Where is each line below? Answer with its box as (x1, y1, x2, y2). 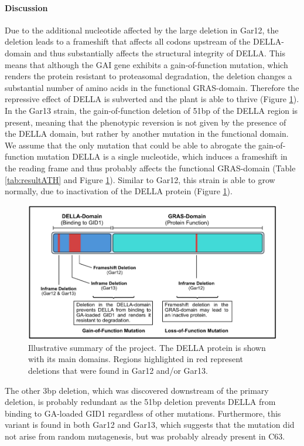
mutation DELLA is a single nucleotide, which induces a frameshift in (36, 150, 288, 163)
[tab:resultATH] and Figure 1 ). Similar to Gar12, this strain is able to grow (5, 173, 275, 185)
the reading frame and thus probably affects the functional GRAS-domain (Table (5, 161, 296, 174)
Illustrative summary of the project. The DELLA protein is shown (28, 341, 266, 353)
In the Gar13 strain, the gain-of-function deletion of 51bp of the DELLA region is (5, 104, 298, 116)
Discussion (5, 1, 48, 13)
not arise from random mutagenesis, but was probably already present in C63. (5, 430, 285, 442)
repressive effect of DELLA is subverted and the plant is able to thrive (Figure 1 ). (5, 93, 299, 105)
